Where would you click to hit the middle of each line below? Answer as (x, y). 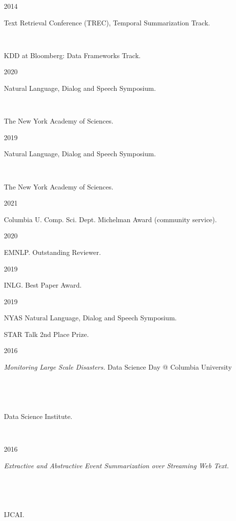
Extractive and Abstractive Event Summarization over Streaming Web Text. (117, 465)
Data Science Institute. (38, 416)
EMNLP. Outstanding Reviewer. (52, 252)
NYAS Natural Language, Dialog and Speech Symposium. (90, 318)
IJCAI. (14, 514)
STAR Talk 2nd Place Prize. (47, 334)
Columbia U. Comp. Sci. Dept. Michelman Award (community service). (110, 219)
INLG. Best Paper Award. (43, 285)
